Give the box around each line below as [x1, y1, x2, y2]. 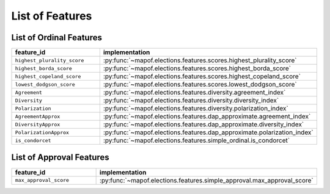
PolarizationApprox [15, 129, 70, 135]
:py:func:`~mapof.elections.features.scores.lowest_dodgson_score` [103, 80, 297, 88]
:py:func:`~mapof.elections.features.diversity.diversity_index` [103, 96, 279, 105]
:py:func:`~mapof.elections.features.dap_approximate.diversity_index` [103, 120, 304, 129]
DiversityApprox [15, 121, 61, 128]
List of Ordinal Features [11, 32, 102, 43]
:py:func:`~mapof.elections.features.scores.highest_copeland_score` [103, 72, 301, 81]
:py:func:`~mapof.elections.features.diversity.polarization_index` [103, 104, 288, 113]
